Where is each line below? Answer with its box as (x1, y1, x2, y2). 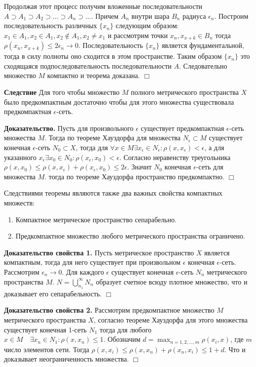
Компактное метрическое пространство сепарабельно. (15, 214, 177, 224)
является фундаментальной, (161, 40, 244, 50)
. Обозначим (103, 334, 141, 344)
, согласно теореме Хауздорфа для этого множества (94, 314, 248, 325)
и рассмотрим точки (108, 30, 168, 40)
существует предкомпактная (141, 122, 224, 133)
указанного (4, 152, 37, 162)
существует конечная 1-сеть (4, 324, 87, 334)
